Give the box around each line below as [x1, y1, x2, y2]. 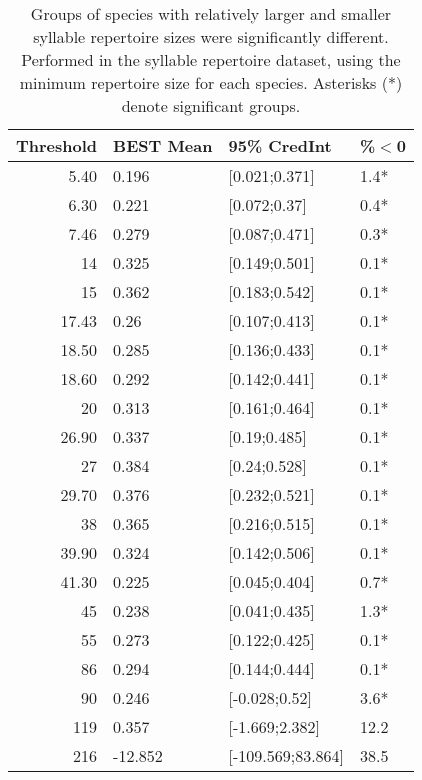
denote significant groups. [121, 94, 301, 117]
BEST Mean [113, 134, 213, 157]
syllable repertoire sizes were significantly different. [33, 25, 389, 48]
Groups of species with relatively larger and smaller [30, 2, 392, 25]
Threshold [16, 134, 98, 157]
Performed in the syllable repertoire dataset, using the [21, 48, 401, 71]
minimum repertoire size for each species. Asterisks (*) [19, 71, 403, 94]
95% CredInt [228, 134, 332, 157]
